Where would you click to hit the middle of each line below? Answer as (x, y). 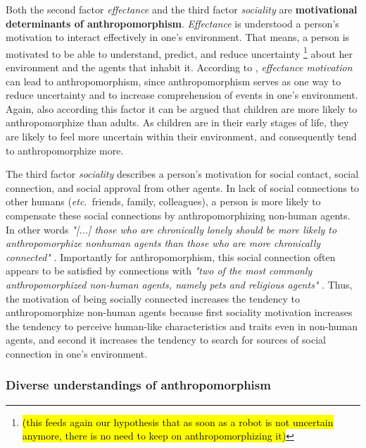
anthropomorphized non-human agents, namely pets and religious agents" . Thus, (179, 284)
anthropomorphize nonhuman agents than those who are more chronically (163, 243)
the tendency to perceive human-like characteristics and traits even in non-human (182, 326)
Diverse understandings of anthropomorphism (138, 385)
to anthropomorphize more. (65, 150)
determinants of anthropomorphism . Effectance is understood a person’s (172, 23)
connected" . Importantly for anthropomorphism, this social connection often (171, 256)
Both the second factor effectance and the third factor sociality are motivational (182, 9)
